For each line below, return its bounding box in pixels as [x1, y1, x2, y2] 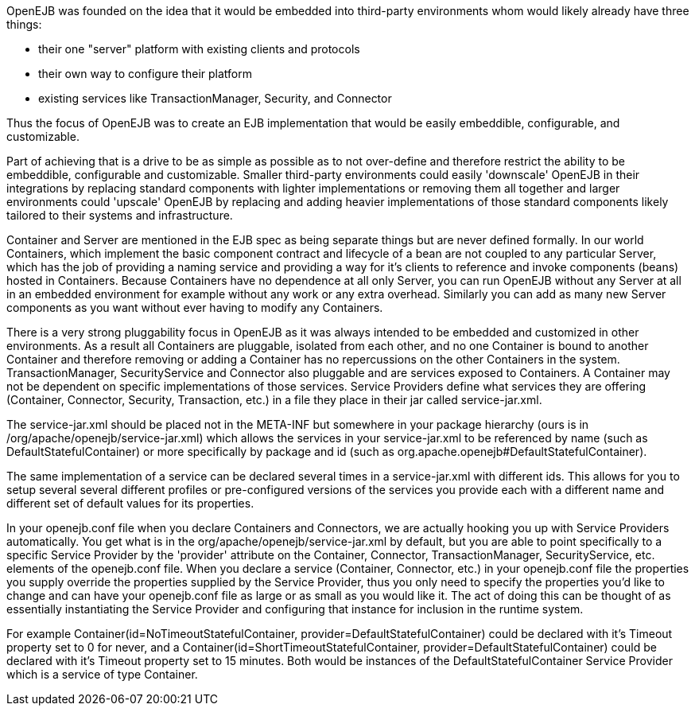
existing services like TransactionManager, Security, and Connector [38, 91, 392, 105]
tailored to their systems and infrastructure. [6, 208, 233, 222]
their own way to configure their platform [38, 67, 252, 80]
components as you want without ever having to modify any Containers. [6, 301, 383, 314]
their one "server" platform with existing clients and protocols [38, 42, 360, 56]
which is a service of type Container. [6, 667, 198, 681]
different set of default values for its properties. [6, 496, 254, 510]
